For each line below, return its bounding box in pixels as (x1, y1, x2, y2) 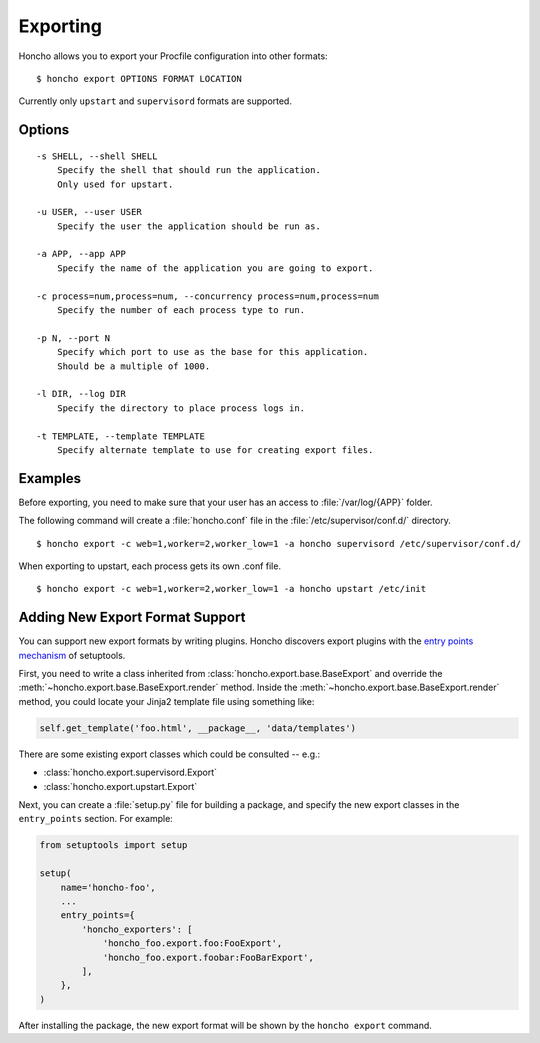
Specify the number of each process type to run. (56, 305, 305, 316)
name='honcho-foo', (60, 881, 157, 893)
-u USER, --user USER (36, 206, 142, 218)
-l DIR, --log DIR (36, 388, 127, 400)
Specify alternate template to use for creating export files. (56, 444, 374, 455)
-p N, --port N (36, 332, 111, 344)
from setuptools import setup (39, 840, 188, 851)
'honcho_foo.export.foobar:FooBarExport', (102, 951, 314, 963)
